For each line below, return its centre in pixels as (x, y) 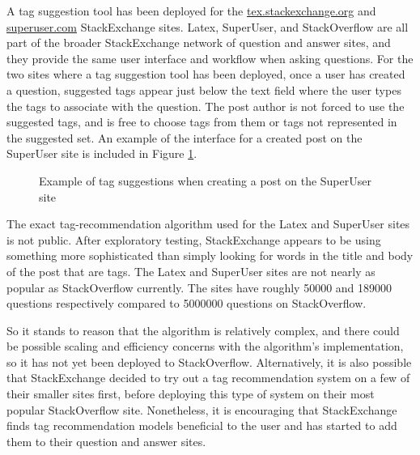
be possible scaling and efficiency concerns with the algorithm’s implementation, (205, 346)
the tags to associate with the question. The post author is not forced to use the (206, 106)
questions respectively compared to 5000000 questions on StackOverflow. (187, 303)
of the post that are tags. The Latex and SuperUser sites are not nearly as (191, 271)
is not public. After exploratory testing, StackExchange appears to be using (194, 239)
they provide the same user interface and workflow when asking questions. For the (210, 58)
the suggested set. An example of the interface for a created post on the (185, 137)
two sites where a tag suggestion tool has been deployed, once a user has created (206, 74)
